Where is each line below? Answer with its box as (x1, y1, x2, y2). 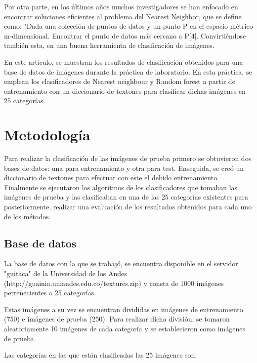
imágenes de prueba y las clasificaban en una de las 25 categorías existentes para (4, 192, 249, 202)
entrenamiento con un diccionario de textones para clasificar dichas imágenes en (4, 85, 246, 96)
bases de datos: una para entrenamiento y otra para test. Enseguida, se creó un (4, 162, 244, 173)
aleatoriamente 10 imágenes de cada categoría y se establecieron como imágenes (4, 323, 245, 333)
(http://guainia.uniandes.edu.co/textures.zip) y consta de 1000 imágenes (4, 278, 224, 288)
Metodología (4, 124, 90, 145)
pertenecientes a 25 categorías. (4, 287, 96, 298)
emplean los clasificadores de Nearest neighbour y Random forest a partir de (4, 76, 235, 86)
